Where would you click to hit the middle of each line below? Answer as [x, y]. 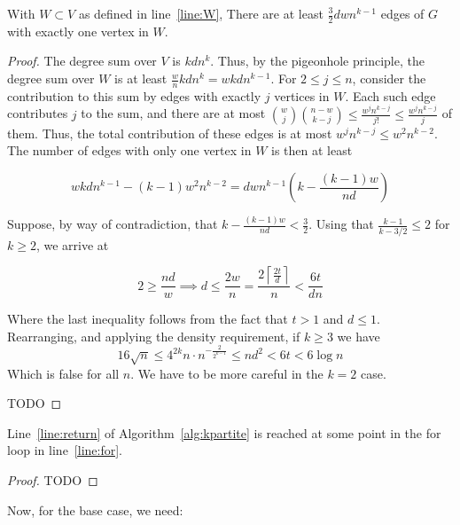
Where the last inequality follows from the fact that [148, 319]
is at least [141, 78]
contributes [38, 113]
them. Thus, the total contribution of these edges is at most [170, 133]
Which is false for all [63, 373]
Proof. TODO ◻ [53, 479]
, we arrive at [72, 244]
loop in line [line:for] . [65, 450]
